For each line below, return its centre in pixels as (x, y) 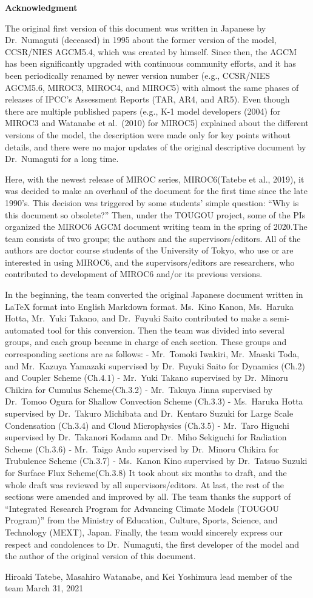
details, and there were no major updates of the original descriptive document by (156, 146)
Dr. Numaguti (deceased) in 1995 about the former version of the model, (141, 40)
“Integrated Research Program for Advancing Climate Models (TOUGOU (142, 508)
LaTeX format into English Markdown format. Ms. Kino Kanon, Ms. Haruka (150, 306)
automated (25, 330)
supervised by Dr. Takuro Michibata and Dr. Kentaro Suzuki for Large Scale (149, 413)
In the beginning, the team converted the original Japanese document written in (154, 294)
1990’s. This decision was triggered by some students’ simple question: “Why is (152, 202)
